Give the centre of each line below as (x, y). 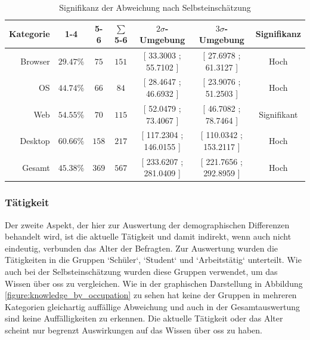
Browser (35, 61)
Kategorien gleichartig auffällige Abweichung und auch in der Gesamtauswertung (153, 306)
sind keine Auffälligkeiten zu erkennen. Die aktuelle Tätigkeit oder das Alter (144, 318)
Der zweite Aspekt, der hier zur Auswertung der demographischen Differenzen (147, 224)
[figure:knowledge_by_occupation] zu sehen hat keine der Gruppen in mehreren (151, 295)
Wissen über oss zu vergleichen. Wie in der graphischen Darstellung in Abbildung (154, 283)
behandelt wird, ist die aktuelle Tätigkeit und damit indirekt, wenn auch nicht (148, 236)
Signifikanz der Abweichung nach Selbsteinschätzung (155, 7)
